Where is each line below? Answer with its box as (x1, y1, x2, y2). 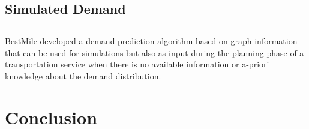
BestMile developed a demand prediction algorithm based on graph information (5, 35, 298, 47)
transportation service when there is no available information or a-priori (5, 58, 269, 70)
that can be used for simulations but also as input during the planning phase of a (5, 46, 304, 59)
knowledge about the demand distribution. (5, 69, 161, 82)
